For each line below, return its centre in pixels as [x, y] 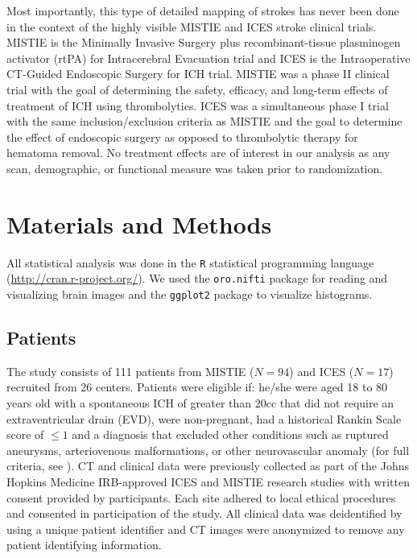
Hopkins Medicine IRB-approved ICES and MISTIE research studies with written [208, 481]
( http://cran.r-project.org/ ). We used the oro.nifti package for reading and [197, 278]
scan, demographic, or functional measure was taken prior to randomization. [195, 168]
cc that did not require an [330, 403]
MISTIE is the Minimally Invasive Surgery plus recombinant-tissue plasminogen [204, 42]
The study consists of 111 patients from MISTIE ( [130, 371]
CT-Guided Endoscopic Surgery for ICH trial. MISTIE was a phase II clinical [198, 74]
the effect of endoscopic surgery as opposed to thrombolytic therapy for [182, 136]
